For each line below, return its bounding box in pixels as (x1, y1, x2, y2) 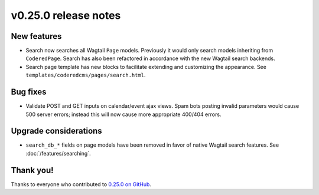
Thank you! (11, 165, 54, 175)
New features (11, 31, 62, 41)
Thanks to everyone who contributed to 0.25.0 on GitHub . (11, 180, 152, 188)
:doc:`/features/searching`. (25, 150, 91, 157)
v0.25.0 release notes (11, 9, 121, 22)
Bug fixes (11, 87, 47, 97)
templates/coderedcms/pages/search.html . (25, 71, 146, 79)
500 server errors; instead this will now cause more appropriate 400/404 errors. (25, 111, 222, 118)
